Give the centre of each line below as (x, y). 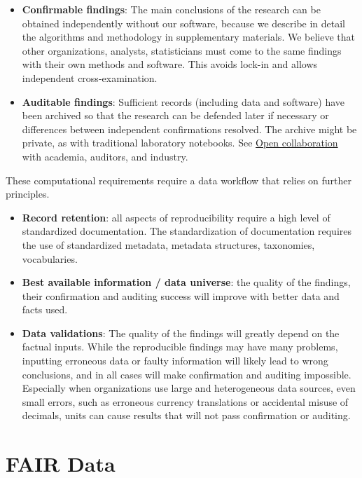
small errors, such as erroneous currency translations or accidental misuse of (185, 401)
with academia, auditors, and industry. (105, 156)
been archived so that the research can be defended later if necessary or (175, 115)
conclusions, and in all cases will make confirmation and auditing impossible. (187, 374)
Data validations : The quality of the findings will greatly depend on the (181, 333)
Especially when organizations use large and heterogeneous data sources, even (189, 388)
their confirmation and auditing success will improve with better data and (181, 295)
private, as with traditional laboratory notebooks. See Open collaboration (180, 143)
